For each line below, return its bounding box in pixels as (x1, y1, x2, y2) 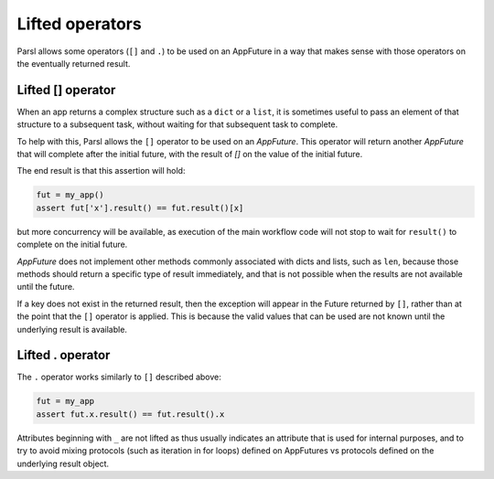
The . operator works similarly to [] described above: (16, 371, 221, 383)
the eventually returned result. (16, 58, 131, 69)
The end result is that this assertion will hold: (16, 165, 186, 176)
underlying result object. (16, 458, 110, 469)
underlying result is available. (16, 324, 128, 335)
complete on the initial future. (16, 239, 128, 250)
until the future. (16, 282, 75, 293)
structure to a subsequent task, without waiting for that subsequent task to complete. (16, 119, 338, 130)
